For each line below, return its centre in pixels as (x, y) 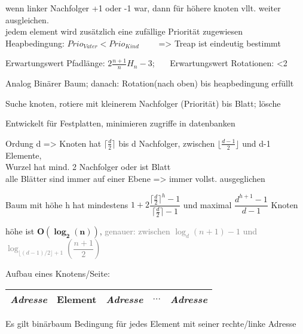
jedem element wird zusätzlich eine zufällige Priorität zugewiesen (124, 31)
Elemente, (24, 155)
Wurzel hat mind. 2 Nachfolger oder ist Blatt (88, 167)
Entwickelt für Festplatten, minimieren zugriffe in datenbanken (120, 123)
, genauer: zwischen (135, 231)
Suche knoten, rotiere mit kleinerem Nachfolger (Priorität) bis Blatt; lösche (143, 103)
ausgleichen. (27, 19)
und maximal (207, 204)
